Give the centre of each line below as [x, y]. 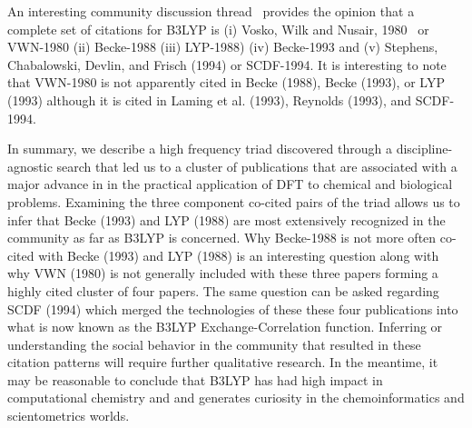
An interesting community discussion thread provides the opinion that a [211, 11]
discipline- [424, 149]
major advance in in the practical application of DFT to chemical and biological [230, 184]
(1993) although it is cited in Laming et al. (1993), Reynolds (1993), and [210, 100]
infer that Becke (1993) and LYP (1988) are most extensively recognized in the [226, 219]
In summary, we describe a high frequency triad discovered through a [200, 149]
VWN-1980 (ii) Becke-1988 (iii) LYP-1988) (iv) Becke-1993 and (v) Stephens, [223, 47]
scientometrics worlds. [69, 416]
